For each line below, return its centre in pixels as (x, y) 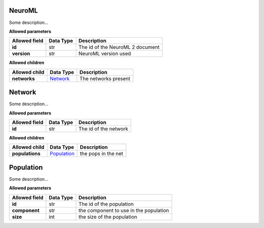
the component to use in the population (124, 210)
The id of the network (103, 129)
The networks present (105, 78)
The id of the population (106, 204)
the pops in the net (101, 154)
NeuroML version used (105, 54)
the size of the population (108, 217)
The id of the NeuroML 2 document (119, 47)
